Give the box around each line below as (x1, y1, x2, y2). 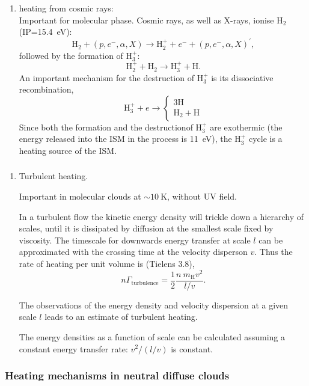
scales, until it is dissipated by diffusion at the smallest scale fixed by (19, 222, 274, 234)
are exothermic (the (210, 120, 283, 133)
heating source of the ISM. (19, 144, 117, 156)
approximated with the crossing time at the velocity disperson (19, 245, 248, 258)
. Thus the (254, 245, 293, 258)
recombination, (19, 83, 74, 96)
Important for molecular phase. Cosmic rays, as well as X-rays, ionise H (19, 13, 283, 26)
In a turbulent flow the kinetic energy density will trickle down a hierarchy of (19, 210, 304, 222)
